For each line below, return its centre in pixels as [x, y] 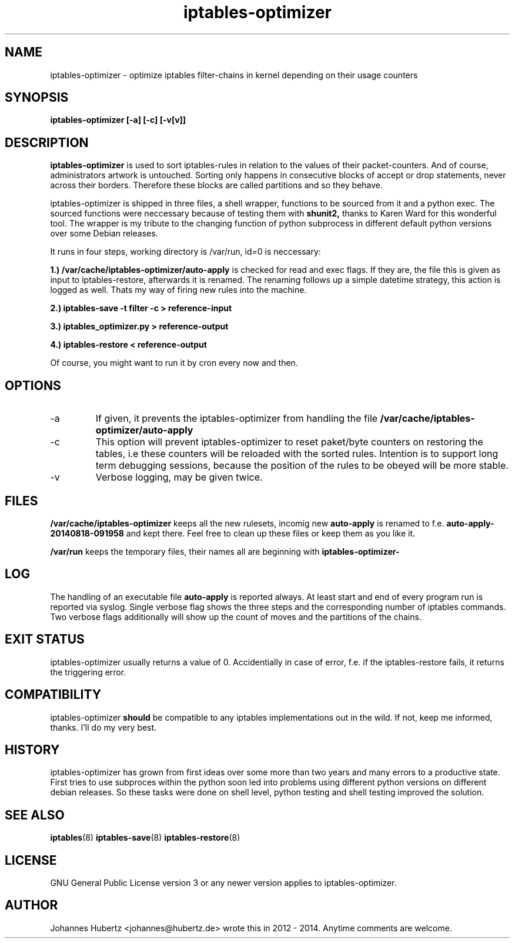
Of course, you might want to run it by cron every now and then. [174, 363]
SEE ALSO [35, 815]
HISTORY [32, 749]
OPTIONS [33, 385]
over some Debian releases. [104, 234]
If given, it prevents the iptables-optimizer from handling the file [237, 419]
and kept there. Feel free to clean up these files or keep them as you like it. [271, 533]
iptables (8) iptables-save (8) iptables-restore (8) [145, 838]
